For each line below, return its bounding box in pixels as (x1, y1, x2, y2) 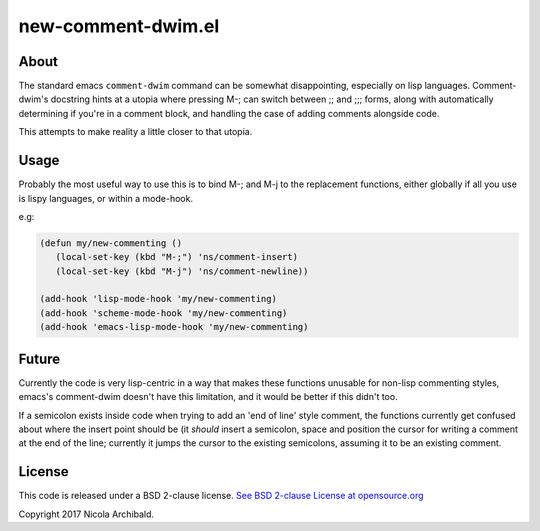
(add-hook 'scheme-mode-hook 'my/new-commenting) (39, 307, 288, 319)
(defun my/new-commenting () (39, 237, 183, 249)
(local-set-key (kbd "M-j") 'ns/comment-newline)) (55, 265, 309, 277)
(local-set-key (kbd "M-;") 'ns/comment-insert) (55, 251, 299, 263)
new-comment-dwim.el (18, 15, 220, 37)
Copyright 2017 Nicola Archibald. (18, 508, 155, 520)
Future (18, 350, 61, 367)
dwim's (18, 93, 49, 105)
